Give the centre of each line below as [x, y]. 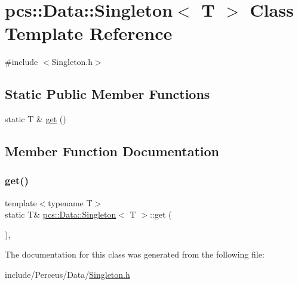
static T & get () [36, 119]
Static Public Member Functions [107, 94]
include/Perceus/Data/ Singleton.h [67, 275]
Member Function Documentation [112, 151]
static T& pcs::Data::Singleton [61, 214]
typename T [70, 202]
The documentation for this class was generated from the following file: [135, 254]
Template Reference [89, 33]
